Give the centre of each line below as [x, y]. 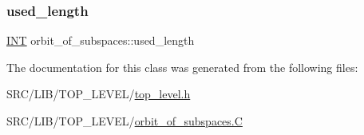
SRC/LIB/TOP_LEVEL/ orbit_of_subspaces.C [125, 121]
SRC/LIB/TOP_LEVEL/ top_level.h [99, 94]
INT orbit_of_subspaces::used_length [101, 40]
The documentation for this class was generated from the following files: [182, 67]
